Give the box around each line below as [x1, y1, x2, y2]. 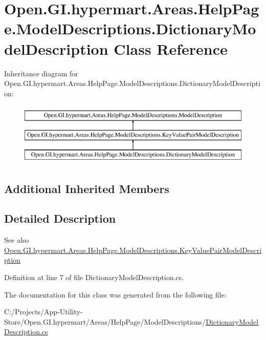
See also [4, 235, 29, 245]
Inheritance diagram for [4, 68, 78, 78]
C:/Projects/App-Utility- [4, 306, 83, 317]
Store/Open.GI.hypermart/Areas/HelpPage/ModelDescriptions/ [4, 316, 206, 327]
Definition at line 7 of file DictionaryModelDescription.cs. [4, 272, 184, 283]
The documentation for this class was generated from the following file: [4, 289, 227, 300]
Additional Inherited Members [4, 180, 169, 196]
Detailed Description [4, 210, 116, 226]
